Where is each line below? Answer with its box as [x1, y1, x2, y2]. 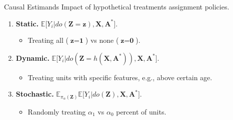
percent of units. [116, 106, 166, 117]
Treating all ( [27, 35, 68, 45]
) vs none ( [85, 35, 119, 45]
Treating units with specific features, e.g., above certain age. [27, 72, 212, 82]
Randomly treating [27, 106, 86, 117]
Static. [15, 18, 39, 28]
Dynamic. [15, 52, 49, 63]
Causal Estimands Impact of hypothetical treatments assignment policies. [4, 1, 229, 11]
